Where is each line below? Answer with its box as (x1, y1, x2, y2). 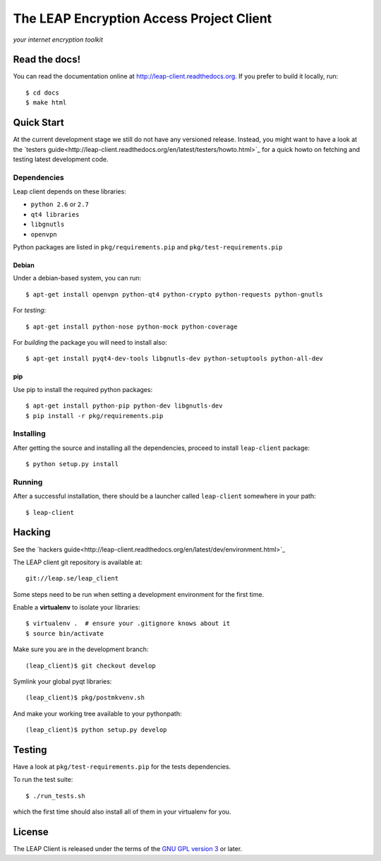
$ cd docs (25, 88, 59, 97)
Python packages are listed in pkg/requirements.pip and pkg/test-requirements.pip (13, 243, 283, 251)
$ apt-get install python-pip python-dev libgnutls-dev (25, 402, 223, 410)
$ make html (25, 99, 67, 107)
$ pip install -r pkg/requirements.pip (25, 412, 164, 420)
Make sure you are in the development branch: (13, 645, 149, 653)
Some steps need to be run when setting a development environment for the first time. (13, 590, 265, 598)
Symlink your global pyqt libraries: (13, 677, 112, 686)
